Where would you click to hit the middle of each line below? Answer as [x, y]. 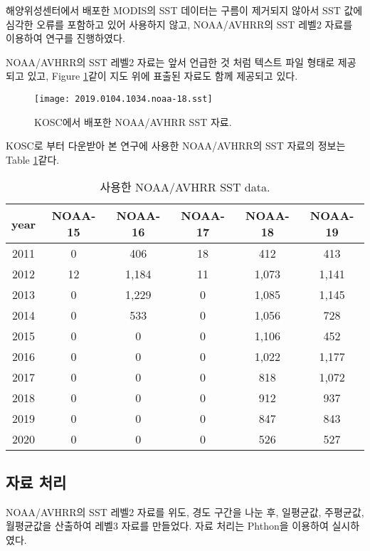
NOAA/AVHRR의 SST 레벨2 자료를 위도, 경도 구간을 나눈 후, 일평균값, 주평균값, [185, 511]
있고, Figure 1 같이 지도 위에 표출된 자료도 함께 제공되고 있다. [163, 76]
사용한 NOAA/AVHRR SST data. [185, 187]
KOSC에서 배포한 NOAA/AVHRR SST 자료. [133, 121]
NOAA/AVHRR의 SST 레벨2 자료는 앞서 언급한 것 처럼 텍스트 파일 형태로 [170, 62]
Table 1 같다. [33, 159]
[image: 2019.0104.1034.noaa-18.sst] [123, 99]
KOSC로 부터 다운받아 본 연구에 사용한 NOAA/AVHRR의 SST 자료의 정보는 [176, 146]
